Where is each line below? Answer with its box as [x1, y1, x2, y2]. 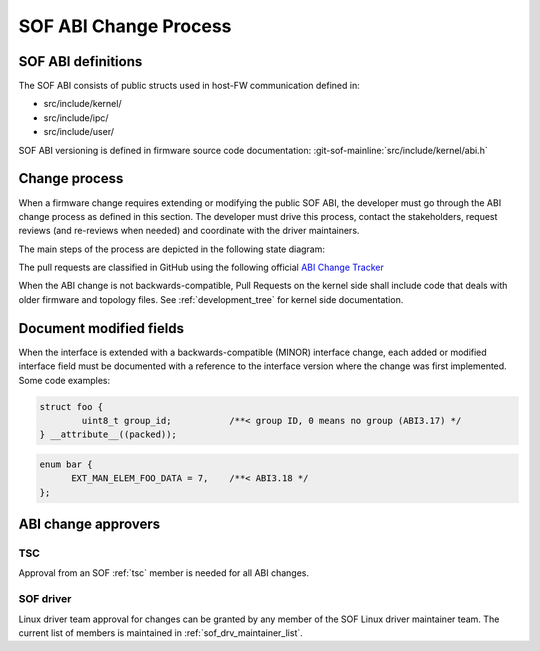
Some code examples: [18, 374, 110, 386]
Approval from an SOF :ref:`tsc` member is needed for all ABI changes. [18, 567, 310, 579]
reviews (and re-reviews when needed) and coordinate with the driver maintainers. [18, 225, 360, 237]
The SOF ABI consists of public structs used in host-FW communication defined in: [18, 80, 360, 92]
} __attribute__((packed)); [39, 429, 177, 440]
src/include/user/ [43, 126, 115, 138]
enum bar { [39, 458, 93, 470]
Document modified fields [18, 320, 185, 337]
